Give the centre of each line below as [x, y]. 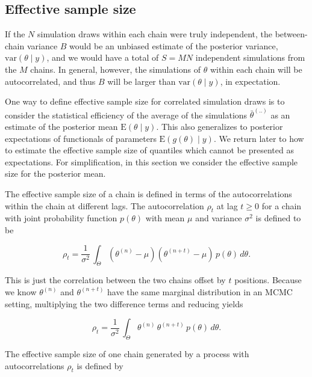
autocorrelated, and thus [50, 81]
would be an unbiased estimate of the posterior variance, [174, 45]
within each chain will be [256, 69]
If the [15, 34]
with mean [165, 218]
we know [21, 291]
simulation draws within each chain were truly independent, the [155, 34]
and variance [219, 218]
